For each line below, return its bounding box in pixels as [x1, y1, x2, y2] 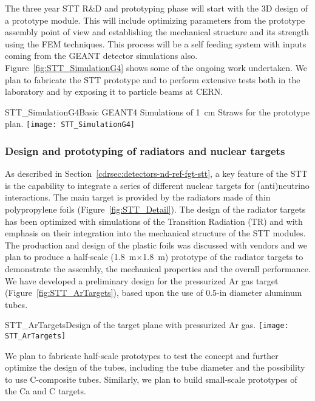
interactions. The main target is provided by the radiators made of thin [5, 191, 271, 204]
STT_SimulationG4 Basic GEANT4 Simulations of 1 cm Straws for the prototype [5, 105, 310, 118]
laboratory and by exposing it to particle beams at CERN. [5, 85, 223, 98]
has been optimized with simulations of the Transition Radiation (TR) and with [5, 214, 303, 227]
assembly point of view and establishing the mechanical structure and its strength [5, 26, 310, 38]
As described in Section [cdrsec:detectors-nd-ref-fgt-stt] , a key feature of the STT [5, 167, 308, 180]
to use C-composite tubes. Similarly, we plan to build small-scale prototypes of [5, 372, 297, 385]
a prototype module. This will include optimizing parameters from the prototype [5, 13, 305, 26]
